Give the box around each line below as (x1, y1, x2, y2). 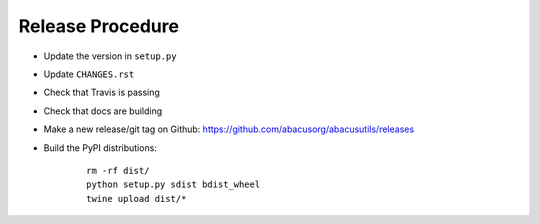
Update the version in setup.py (43, 50, 177, 62)
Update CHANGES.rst (43, 68, 135, 80)
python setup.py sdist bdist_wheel (86, 179, 261, 190)
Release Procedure (18, 15, 180, 37)
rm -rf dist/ (86, 165, 150, 176)
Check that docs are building (43, 105, 163, 117)
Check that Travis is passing (43, 86, 160, 99)
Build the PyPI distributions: (43, 141, 157, 154)
